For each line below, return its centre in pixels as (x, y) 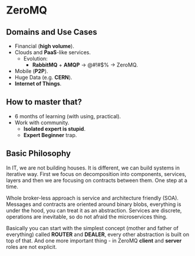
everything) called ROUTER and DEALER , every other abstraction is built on (98, 234)
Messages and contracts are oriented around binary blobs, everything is (94, 204)
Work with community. (42, 122)
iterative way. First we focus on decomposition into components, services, (96, 174)
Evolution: (36, 59)
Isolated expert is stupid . (54, 129)
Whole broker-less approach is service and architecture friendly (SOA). (92, 198)
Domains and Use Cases (52, 32)
